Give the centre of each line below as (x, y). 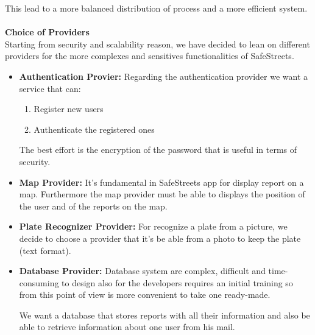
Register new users (69, 109)
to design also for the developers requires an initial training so (177, 282)
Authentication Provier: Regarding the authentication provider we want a (163, 76)
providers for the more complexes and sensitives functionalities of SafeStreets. (150, 56)
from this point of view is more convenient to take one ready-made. (145, 294)
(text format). (45, 250)
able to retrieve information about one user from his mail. (127, 327)
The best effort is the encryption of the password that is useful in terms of (158, 150)
